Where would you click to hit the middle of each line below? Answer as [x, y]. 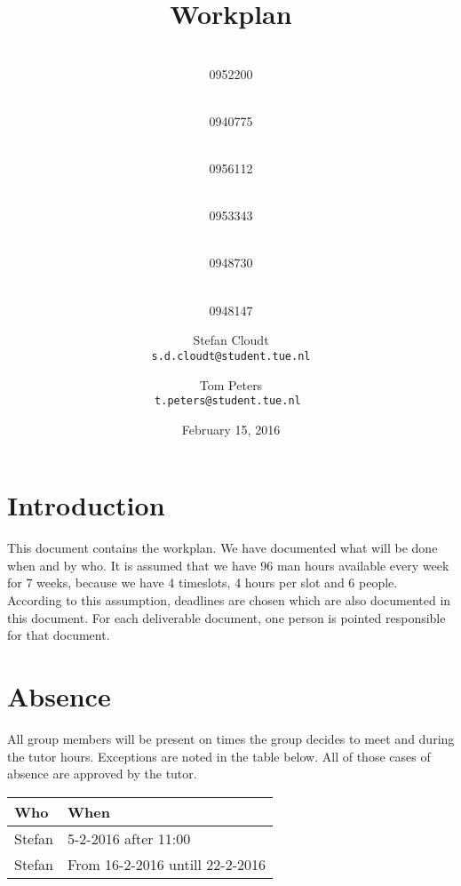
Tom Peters [231, 384]
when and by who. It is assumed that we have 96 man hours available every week [228, 565]
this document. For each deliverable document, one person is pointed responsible [227, 617]
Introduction [86, 505]
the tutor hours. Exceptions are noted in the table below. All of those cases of [219, 756]
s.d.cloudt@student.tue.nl [231, 356]
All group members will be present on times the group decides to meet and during [231, 738]
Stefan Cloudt [231, 340]
